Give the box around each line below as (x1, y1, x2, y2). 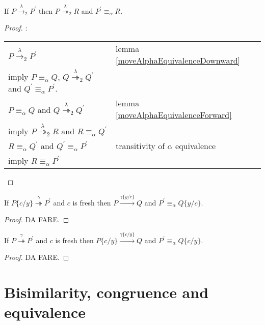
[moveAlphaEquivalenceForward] (115, 109, 232, 121)
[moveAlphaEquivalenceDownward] (115, 54, 241, 66)
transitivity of (115, 140, 165, 152)
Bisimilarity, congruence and (4, 282, 209, 303)
